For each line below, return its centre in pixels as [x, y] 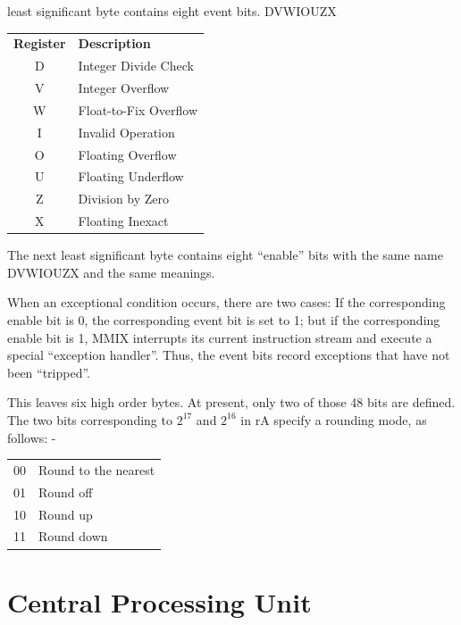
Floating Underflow [131, 176]
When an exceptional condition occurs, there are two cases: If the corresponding [226, 302]
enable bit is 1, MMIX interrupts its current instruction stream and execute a [220, 337]
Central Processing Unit [159, 601]
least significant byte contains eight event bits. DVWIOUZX [172, 11]
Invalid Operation [126, 132]
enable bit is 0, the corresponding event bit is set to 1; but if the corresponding [224, 319]
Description [114, 43]
